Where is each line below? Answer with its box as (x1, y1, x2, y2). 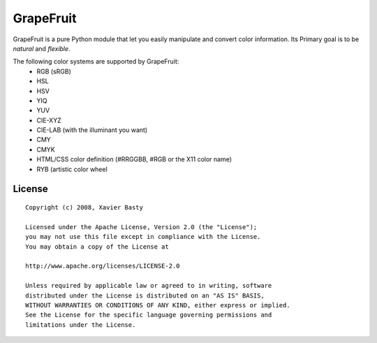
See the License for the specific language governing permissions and (25, 311, 272, 319)
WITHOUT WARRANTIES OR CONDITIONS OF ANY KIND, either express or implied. (25, 301, 290, 309)
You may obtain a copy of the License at (25, 242, 169, 251)
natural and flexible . (13, 44, 71, 52)
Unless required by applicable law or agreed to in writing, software (25, 282, 272, 290)
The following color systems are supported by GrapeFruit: (13, 57, 179, 66)
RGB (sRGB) (36, 67, 71, 75)
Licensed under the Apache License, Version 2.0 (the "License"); (25, 223, 258, 231)
